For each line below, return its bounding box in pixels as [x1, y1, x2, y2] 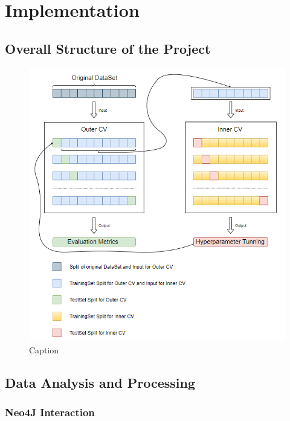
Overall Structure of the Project [5, 39, 211, 57]
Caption [29, 343, 59, 356]
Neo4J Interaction [5, 405, 95, 420]
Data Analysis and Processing [5, 373, 195, 391]
